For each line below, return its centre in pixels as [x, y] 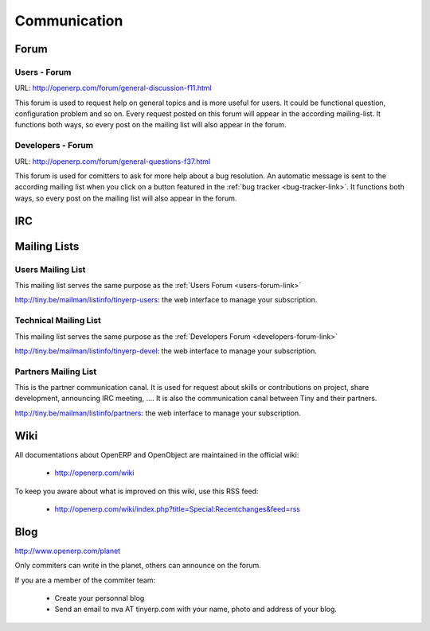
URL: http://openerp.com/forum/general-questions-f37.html [113, 161]
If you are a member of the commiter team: [85, 580]
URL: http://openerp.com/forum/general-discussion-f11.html [113, 88]
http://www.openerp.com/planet [68, 551]
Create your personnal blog [100, 598]
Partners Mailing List [56, 372]
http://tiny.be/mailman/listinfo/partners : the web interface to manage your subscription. [158, 413]
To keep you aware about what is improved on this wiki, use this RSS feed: [137, 491]
